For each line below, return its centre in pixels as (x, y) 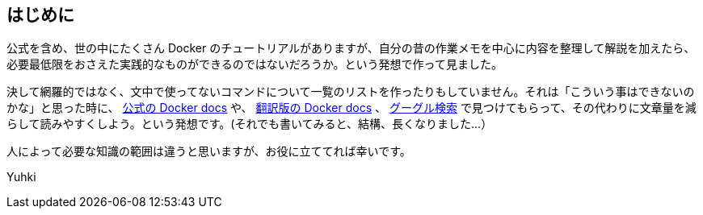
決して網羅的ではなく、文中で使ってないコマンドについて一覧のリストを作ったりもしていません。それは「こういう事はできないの (351, 92)
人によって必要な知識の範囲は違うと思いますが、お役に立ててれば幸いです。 (209, 151)
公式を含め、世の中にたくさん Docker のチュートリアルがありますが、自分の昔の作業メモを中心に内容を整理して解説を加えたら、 (351, 48)
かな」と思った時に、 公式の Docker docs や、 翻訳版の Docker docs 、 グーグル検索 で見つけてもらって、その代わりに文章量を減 (351, 108)
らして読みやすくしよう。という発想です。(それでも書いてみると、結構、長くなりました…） (250, 124)
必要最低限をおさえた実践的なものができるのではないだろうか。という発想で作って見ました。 (255, 64)
